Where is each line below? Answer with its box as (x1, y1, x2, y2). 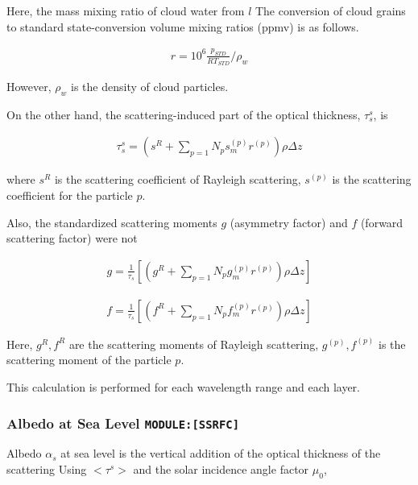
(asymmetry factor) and (230, 213, 348, 230)
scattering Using (6, 460, 87, 477)
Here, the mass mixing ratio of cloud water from (6, 2, 245, 19)
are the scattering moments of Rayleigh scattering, (68, 335, 319, 352)
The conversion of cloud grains (255, 2, 406, 19)
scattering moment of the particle (6, 351, 172, 368)
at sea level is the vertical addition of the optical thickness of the (60, 445, 381, 462)
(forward (360, 213, 404, 230)
